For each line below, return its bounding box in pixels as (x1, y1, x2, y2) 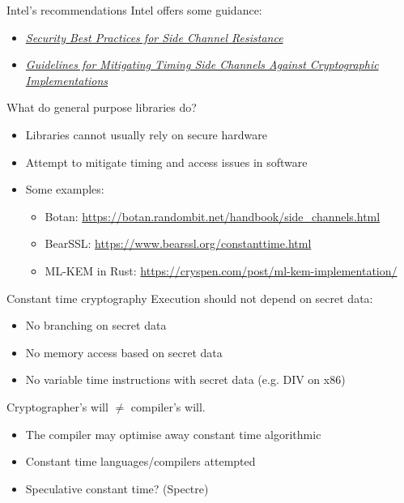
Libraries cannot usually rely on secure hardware (25, 126, 267, 143)
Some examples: (25, 181, 104, 198)
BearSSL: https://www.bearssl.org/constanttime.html (45, 235, 312, 252)
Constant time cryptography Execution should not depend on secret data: (6, 289, 373, 306)
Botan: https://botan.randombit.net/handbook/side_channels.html (45, 207, 381, 224)
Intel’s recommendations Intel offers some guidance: (6, 2, 262, 18)
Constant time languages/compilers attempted (25, 453, 256, 470)
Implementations (25, 71, 108, 88)
